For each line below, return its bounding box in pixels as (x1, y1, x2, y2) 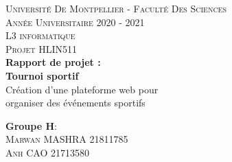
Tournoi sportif (5, 68, 79, 82)
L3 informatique (5, 28, 76, 43)
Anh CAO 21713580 (5, 145, 89, 159)
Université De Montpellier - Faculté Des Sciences (5, 1, 227, 15)
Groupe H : (5, 118, 57, 132)
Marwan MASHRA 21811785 (5, 132, 128, 146)
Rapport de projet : (5, 55, 101, 69)
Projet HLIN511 (5, 41, 78, 56)
